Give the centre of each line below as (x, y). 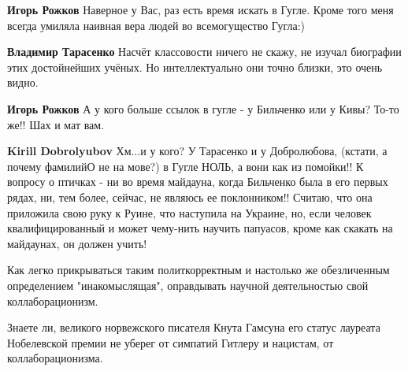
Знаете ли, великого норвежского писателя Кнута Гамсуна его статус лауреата (194, 327)
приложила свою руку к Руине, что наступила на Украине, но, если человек (189, 212)
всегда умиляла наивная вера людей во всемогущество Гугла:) (156, 25)
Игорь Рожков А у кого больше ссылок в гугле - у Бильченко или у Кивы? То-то (203, 108)
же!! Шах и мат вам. (56, 124)
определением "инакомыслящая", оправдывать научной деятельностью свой (188, 285)
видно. (23, 82)
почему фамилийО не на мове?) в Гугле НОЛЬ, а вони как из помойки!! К (185, 166)
